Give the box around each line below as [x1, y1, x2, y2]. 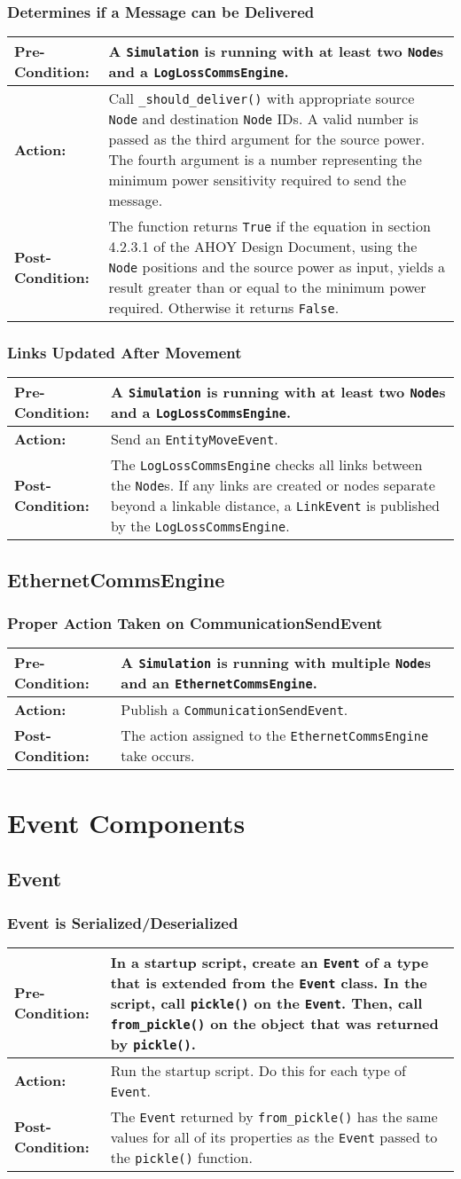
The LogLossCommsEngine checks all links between [111, 454, 423, 476]
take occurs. [121, 745, 195, 766]
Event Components [7, 804, 246, 840]
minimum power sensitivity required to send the [108, 169, 407, 191]
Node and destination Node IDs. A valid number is [108, 108, 418, 130]
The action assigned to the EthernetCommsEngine [121, 725, 429, 746]
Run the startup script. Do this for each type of [110, 1059, 406, 1081]
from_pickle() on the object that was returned [110, 1012, 439, 1034]
